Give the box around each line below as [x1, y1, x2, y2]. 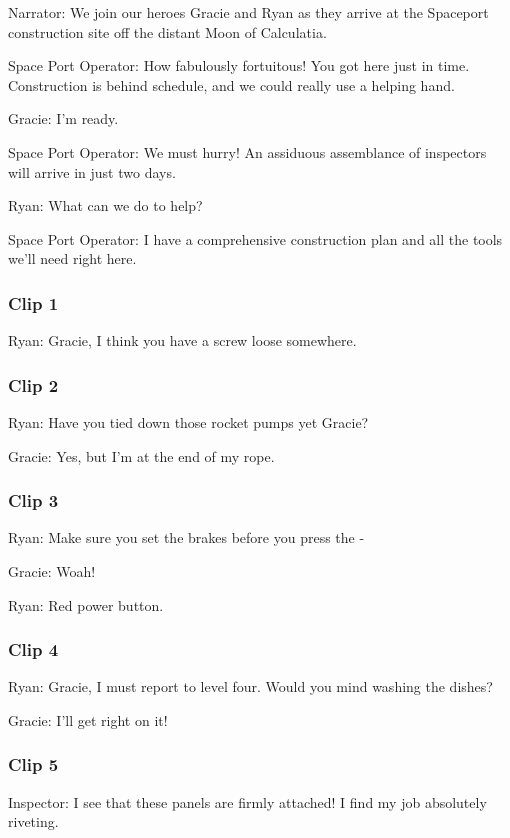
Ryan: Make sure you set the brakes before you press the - [8, 527, 365, 548]
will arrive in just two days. [8, 161, 176, 182]
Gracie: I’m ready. [8, 108, 119, 129]
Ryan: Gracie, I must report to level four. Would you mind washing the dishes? [8, 676, 493, 697]
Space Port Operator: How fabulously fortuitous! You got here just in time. [8, 55, 470, 76]
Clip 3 [8, 488, 59, 513]
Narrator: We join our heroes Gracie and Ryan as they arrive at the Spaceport [8, 2, 489, 22]
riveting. [8, 811, 59, 832]
